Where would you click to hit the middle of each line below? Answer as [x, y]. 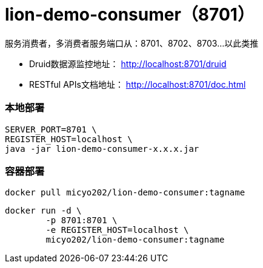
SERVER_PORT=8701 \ [51, 129]
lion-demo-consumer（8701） [130, 15]
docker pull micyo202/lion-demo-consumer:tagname [125, 193]
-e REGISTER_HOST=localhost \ [117, 230]
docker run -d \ [43, 211]
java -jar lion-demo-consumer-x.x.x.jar [102, 149]
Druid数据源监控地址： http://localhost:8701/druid [128, 64]
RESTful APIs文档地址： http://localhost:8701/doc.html [138, 84]
